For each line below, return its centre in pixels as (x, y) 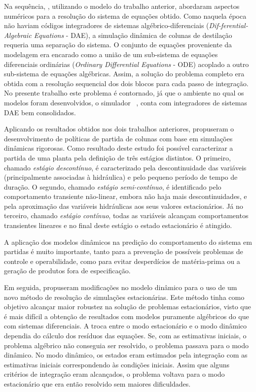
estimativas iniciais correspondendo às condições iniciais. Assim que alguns (117, 364)
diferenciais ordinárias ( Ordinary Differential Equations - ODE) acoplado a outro (127, 64)
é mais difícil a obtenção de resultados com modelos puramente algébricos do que (127, 316)
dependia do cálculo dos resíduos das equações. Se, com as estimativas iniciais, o (125, 335)
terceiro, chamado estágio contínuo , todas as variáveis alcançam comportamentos (126, 215)
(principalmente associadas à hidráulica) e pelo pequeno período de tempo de (121, 177)
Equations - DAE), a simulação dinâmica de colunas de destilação (133, 35)
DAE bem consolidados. (40, 112)
